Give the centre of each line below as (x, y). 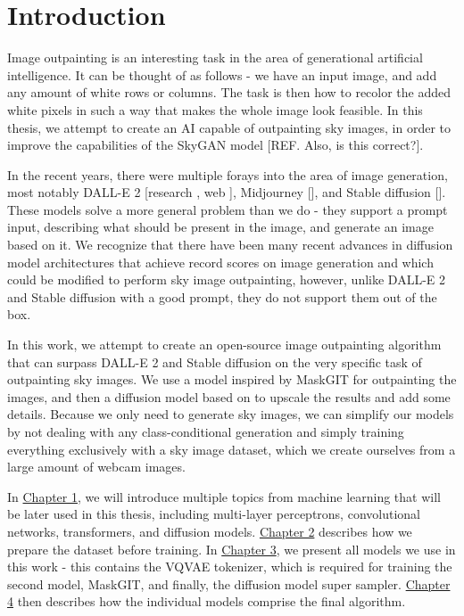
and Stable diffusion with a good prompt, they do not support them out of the (222, 296)
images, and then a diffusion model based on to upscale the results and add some (229, 396)
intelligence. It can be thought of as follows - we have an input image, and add (222, 74)
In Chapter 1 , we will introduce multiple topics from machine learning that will (224, 496)
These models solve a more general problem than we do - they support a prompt (228, 209)
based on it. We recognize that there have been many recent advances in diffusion (230, 245)
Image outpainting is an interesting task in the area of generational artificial (215, 57)
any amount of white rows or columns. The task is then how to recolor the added (229, 92)
